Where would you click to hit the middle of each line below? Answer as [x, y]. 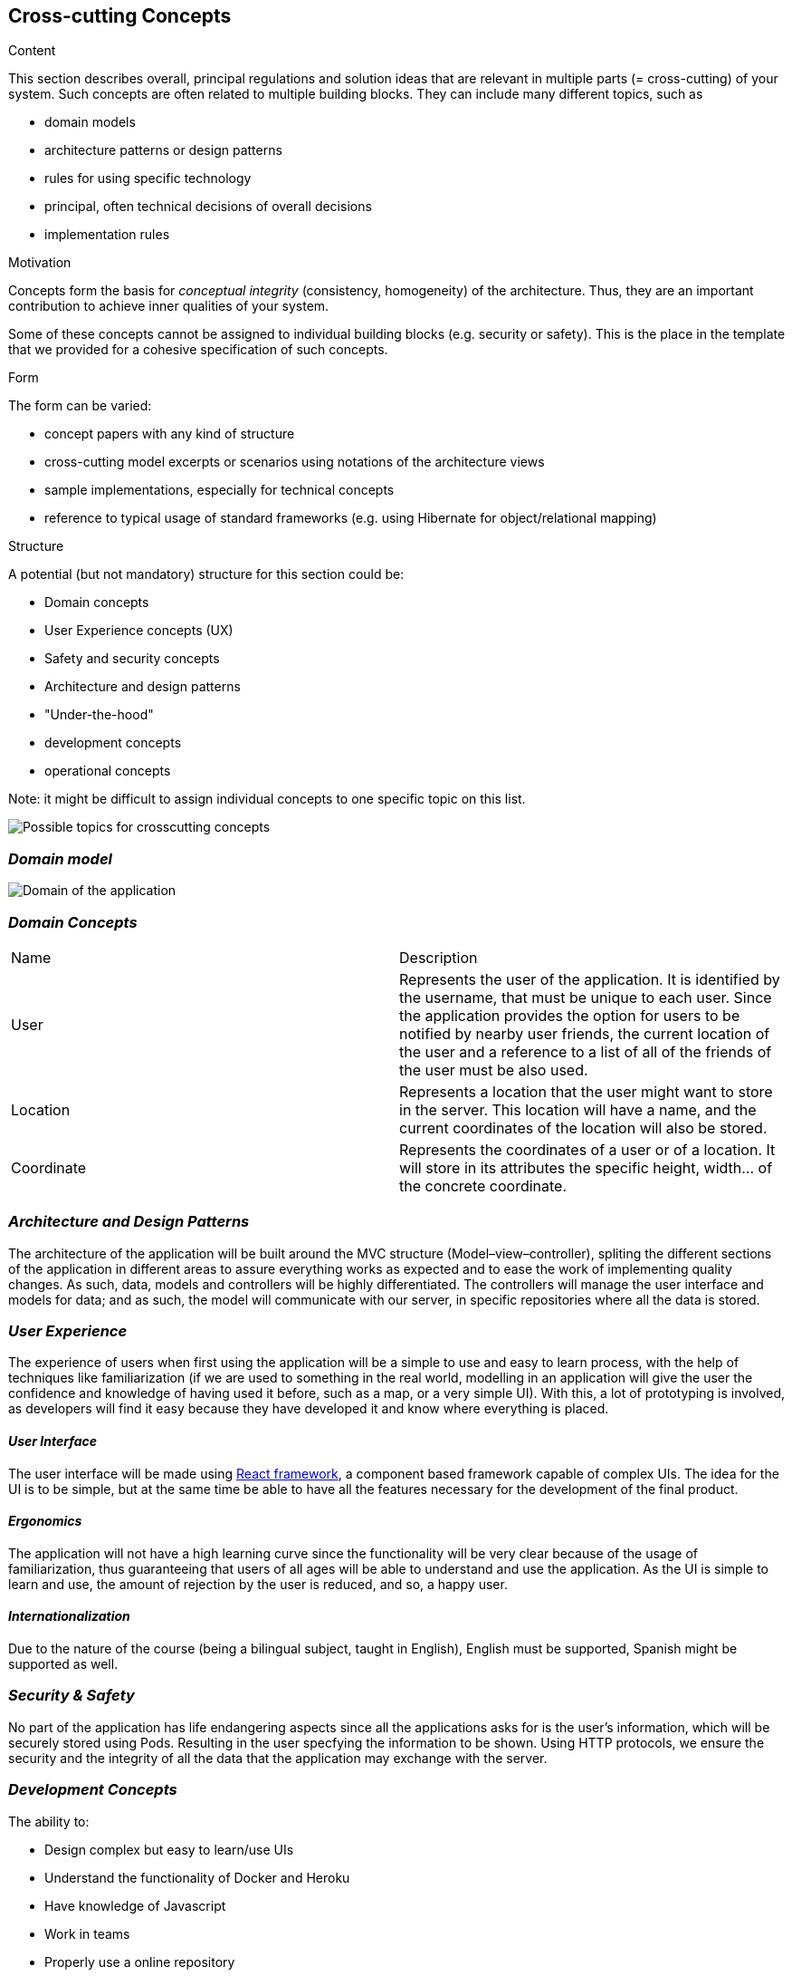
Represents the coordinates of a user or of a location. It [587, 1149]
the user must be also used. [494, 1070]
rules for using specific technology [148, 178]
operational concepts [108, 771]
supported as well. [63, 1664]
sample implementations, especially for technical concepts [219, 490]
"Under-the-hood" [99, 715]
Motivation [40, 263]
